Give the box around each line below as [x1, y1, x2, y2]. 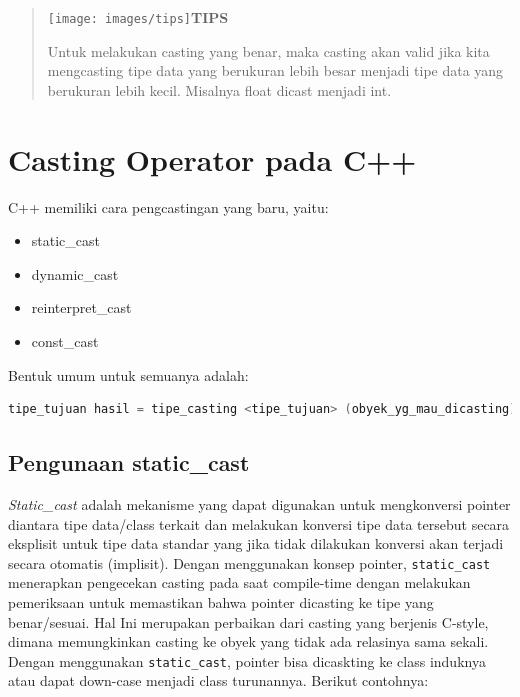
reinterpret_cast [31, 297, 132, 318]
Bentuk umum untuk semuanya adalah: [8, 364, 249, 385]
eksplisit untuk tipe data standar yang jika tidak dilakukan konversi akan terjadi [8, 533, 504, 554]
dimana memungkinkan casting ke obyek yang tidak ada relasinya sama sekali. [8, 631, 489, 652]
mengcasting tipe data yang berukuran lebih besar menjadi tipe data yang [47, 60, 504, 81]
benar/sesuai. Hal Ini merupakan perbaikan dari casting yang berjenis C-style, [8, 611, 489, 632]
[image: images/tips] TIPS [47, 7, 229, 27]
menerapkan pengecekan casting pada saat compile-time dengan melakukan [8, 572, 471, 593]
